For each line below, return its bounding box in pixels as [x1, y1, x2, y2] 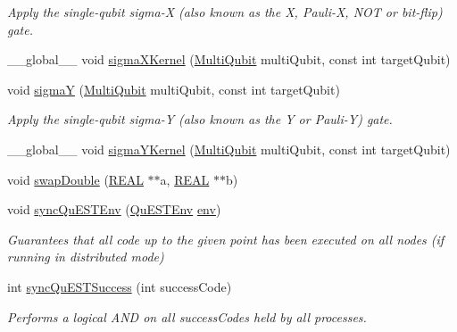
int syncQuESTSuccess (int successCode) [7, 277, 232, 295]
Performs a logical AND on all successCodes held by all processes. [7, 307, 367, 326]
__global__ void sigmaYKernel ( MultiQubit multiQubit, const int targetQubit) [7, 139, 451, 158]
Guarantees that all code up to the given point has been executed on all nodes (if [7, 229, 445, 248]
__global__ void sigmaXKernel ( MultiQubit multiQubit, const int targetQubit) [7, 50, 451, 69]
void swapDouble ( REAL [7, 170, 144, 188]
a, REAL [160, 170, 210, 188]
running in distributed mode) [7, 247, 164, 266]
